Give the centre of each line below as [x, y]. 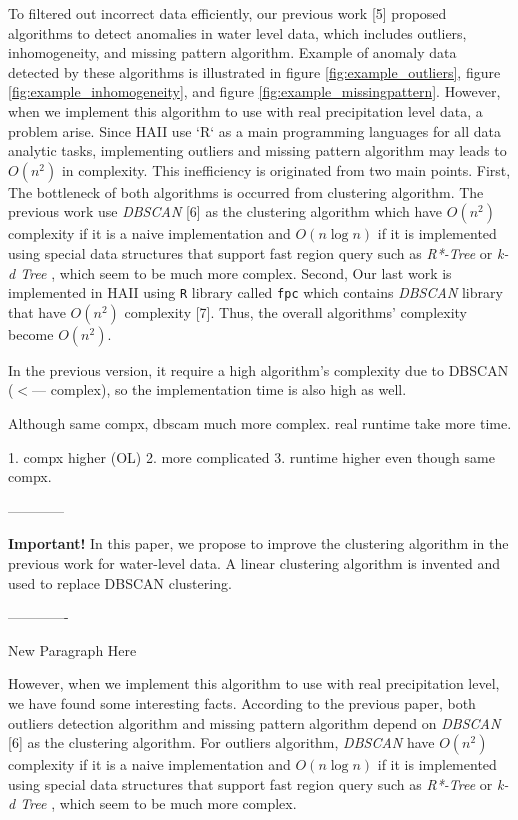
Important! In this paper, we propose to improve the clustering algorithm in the [258, 543]
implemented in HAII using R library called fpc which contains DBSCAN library [255, 292]
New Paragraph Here [72, 649]
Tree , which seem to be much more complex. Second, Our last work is [236, 272]
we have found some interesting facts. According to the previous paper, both [242, 702]
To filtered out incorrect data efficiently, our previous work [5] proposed [227, 13]
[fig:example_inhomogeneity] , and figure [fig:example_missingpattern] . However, [254, 91]
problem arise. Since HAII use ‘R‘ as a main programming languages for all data [255, 130]
